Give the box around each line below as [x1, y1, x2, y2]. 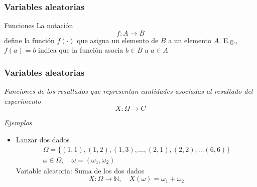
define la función [4, 35, 55, 45]
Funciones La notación [4, 20, 73, 31]
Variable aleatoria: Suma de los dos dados [16, 165, 145, 175]
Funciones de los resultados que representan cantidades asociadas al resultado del [4, 86, 253, 96]
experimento [4, 95, 41, 106]
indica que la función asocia [38, 45, 123, 55]
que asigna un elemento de [77, 35, 159, 45]
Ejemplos [4, 117, 32, 128]
